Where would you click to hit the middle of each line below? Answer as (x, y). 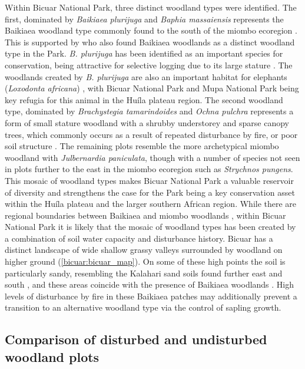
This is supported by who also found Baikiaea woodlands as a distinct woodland (150, 42)
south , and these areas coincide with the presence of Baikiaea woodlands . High (150, 284)
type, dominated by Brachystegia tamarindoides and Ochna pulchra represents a (149, 111)
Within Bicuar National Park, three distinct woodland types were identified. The (151, 7)
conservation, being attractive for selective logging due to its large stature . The (149, 65)
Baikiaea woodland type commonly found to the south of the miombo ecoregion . (151, 30)
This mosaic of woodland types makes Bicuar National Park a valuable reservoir (149, 180)
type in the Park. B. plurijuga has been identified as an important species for (144, 53)
